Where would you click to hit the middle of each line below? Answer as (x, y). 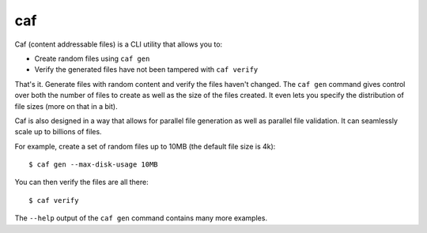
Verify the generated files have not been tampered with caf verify (146, 70)
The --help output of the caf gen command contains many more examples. (141, 218)
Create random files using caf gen (92, 58)
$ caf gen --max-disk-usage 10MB (93, 165)
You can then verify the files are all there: (82, 182)
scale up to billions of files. (58, 132)
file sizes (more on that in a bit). (66, 106)
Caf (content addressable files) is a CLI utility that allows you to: (119, 44)
